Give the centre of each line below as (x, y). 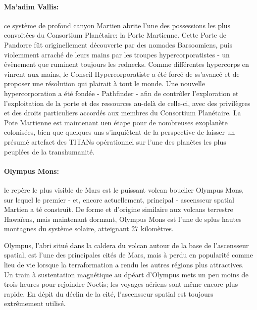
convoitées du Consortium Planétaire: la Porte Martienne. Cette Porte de (115, 35)
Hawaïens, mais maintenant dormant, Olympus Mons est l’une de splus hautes (123, 219)
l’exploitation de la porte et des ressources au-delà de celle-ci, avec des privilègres (127, 103)
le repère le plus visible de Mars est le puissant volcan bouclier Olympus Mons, (124, 189)
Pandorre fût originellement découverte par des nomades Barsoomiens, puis (118, 44)
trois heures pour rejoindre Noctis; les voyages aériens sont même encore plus (121, 284)
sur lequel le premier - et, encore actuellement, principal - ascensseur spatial (119, 199)
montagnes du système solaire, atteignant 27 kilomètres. (89, 229)
